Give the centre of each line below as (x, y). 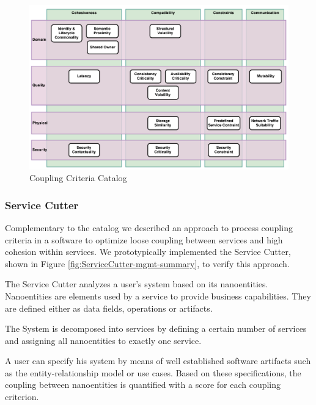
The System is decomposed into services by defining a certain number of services (156, 328)
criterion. (22, 397)
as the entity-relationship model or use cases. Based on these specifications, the (153, 372)
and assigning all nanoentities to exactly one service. (103, 340)
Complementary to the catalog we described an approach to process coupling (149, 227)
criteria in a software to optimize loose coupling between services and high (144, 239)
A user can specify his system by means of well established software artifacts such (158, 361)
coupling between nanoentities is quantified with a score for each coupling (143, 385)
